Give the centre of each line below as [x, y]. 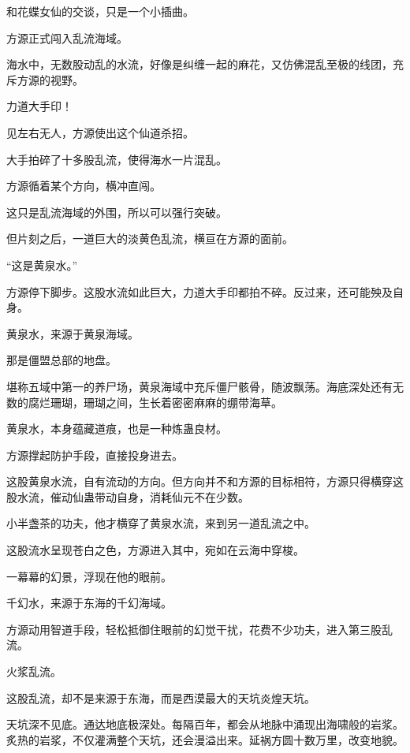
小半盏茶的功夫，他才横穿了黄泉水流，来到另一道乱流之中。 [161, 523]
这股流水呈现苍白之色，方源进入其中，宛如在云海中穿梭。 [155, 550]
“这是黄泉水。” [42, 265]
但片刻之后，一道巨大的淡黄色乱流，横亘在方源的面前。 [150, 239]
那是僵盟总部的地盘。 [61, 360]
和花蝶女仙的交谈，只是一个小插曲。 [100, 11]
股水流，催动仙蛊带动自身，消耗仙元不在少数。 [128, 496]
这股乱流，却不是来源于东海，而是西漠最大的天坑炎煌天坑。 [161, 697]
